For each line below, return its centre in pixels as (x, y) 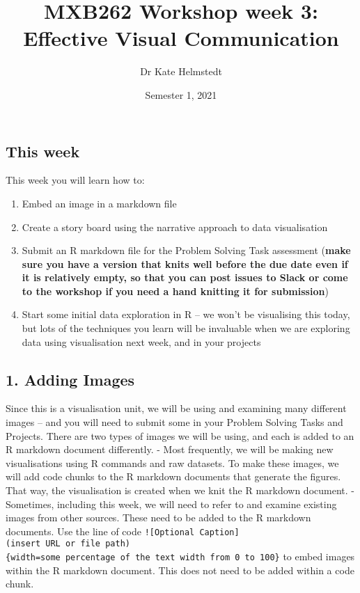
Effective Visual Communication (181, 38)
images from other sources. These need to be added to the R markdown (158, 517)
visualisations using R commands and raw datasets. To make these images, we (172, 462)
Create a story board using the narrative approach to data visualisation (175, 227)
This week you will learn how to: (75, 180)
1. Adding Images (70, 379)
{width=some (33, 558)
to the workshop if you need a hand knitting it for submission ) (175, 291)
